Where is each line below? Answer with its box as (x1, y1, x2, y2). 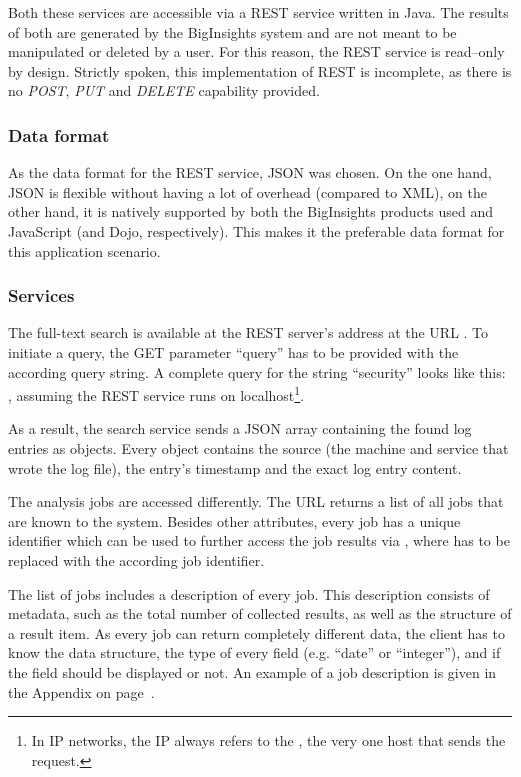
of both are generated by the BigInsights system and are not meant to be (8, 21, 457, 42)
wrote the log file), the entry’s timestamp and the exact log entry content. (8, 457, 462, 478)
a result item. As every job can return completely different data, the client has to (8, 622, 505, 643)
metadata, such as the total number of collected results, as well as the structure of (8, 603, 512, 624)
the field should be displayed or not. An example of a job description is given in (8, 661, 497, 682)
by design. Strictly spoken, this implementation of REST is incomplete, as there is (8, 60, 512, 81)
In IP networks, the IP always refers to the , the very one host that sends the (31, 730, 506, 751)
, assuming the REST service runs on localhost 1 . (8, 382, 305, 405)
